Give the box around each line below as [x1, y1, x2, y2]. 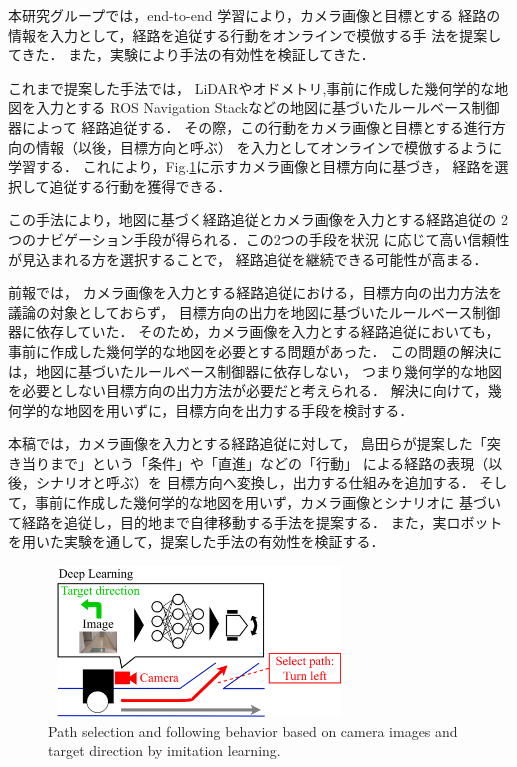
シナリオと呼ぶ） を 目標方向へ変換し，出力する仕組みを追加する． [35, 472, 475, 493]
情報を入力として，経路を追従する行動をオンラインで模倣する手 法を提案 [8, 24, 488, 45]
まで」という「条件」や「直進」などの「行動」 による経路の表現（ [49, 452, 489, 473]
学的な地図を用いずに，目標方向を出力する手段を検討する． [21, 399, 414, 420]
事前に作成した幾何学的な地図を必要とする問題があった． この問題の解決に [8, 340, 503, 361]
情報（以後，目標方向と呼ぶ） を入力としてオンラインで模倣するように [35, 136, 503, 157]
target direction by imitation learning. [48, 740, 281, 761]
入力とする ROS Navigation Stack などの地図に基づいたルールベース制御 [35, 97, 500, 118]
